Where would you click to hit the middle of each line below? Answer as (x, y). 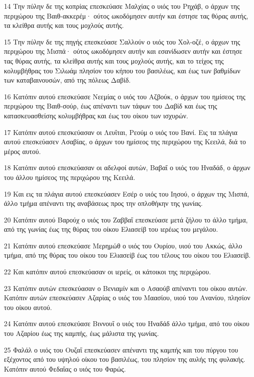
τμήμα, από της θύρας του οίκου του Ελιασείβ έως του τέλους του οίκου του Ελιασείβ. (127, 255)
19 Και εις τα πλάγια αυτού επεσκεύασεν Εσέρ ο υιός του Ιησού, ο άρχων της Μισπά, (127, 193)
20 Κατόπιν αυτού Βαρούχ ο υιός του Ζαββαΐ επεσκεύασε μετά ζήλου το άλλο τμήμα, (126, 219)
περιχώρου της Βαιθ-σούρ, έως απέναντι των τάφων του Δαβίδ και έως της (111, 106)
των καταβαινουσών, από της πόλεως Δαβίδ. (67, 80)
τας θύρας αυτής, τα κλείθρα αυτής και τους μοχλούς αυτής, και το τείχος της (114, 60)
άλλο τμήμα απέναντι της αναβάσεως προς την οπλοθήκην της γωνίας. (104, 203)
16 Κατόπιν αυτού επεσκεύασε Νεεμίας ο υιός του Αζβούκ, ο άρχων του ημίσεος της (125, 96)
